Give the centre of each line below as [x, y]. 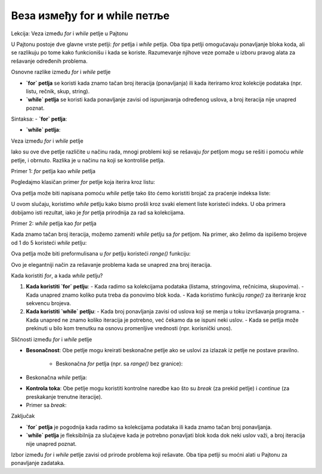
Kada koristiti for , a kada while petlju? [57, 275]
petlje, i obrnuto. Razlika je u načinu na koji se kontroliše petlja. [88, 160]
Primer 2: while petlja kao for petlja [54, 223]
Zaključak [23, 416]
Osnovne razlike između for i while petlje [61, 72]
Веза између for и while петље [90, 16]
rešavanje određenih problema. [49, 61]
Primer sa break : [46, 405]
